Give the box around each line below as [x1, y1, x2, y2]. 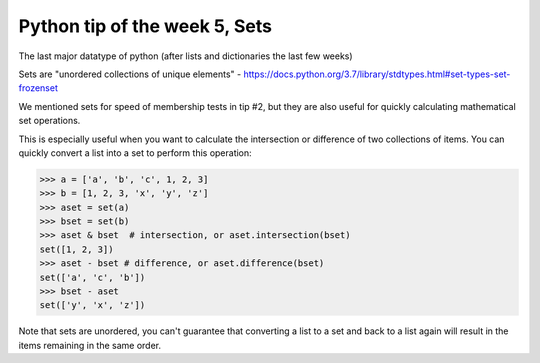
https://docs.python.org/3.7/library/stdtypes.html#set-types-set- [243, 68, 511, 80]
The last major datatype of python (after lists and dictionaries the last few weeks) [18, 50, 354, 62]
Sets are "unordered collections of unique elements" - [18, 68, 242, 80]
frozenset [18, 82, 59, 94]
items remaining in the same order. [18, 339, 162, 351]
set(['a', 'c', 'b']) [39, 271, 146, 283]
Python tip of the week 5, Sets [18, 15, 272, 37]
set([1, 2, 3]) [39, 243, 114, 255]
